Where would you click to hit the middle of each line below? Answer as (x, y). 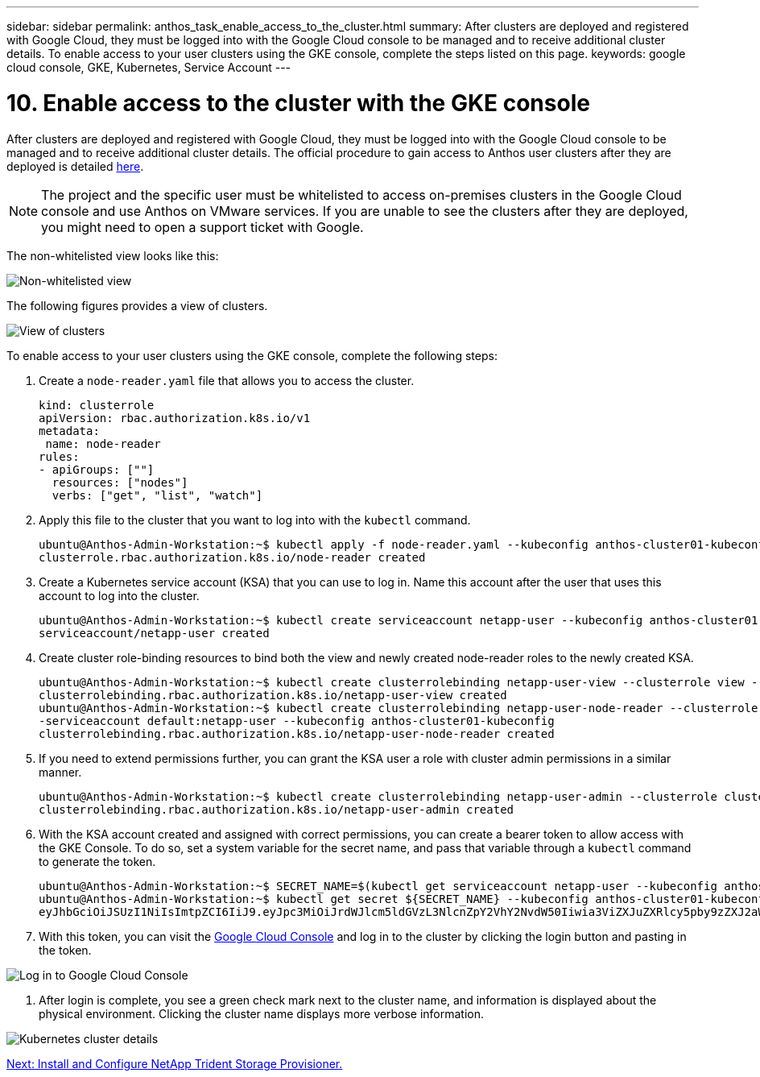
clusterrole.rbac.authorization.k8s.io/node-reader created (232, 557)
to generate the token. (97, 861)
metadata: (69, 431)
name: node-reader (103, 443)
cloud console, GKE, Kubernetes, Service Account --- (149, 67)
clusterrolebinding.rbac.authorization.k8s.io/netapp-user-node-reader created (297, 733)
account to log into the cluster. (119, 595)
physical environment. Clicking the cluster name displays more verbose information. (262, 1013)
